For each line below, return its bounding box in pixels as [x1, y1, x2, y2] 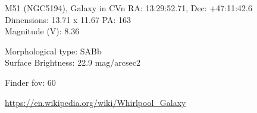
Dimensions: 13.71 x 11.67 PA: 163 [5, 13, 131, 25]
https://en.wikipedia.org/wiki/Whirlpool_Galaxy [5, 96, 186, 108]
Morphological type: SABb [5, 44, 102, 57]
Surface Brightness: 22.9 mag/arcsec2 [5, 56, 141, 69]
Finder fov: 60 [5, 76, 56, 88]
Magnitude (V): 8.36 [5, 25, 80, 37]
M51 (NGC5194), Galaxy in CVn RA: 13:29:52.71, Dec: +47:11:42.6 [5, 2, 252, 14]
